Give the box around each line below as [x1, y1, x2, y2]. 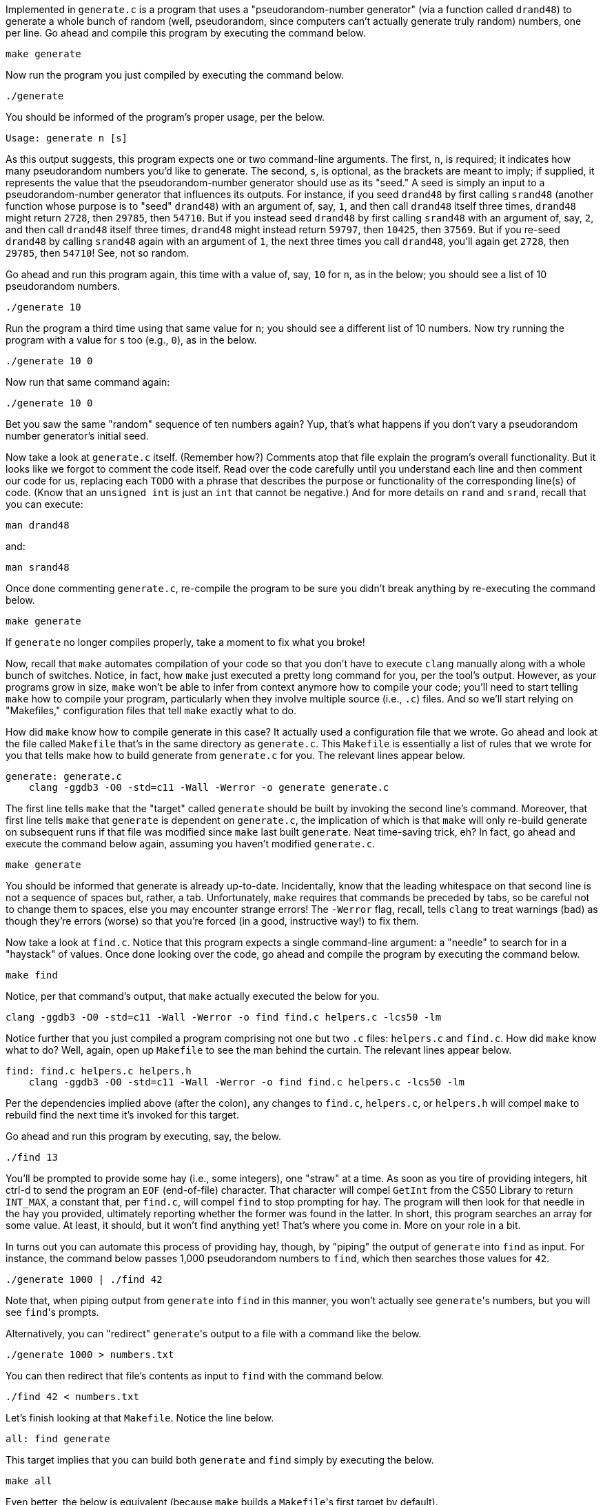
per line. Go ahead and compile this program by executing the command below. [6, 27, 366, 39]
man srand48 [6, 562, 70, 573]
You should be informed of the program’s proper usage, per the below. [6, 111, 325, 123]
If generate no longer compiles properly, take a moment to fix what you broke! [6, 636, 365, 648]
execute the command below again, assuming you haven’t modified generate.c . [6, 838, 376, 849]
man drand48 [6, 520, 70, 531]
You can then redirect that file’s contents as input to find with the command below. [6, 1370, 385, 1381]
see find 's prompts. [6, 1306, 99, 1318]
